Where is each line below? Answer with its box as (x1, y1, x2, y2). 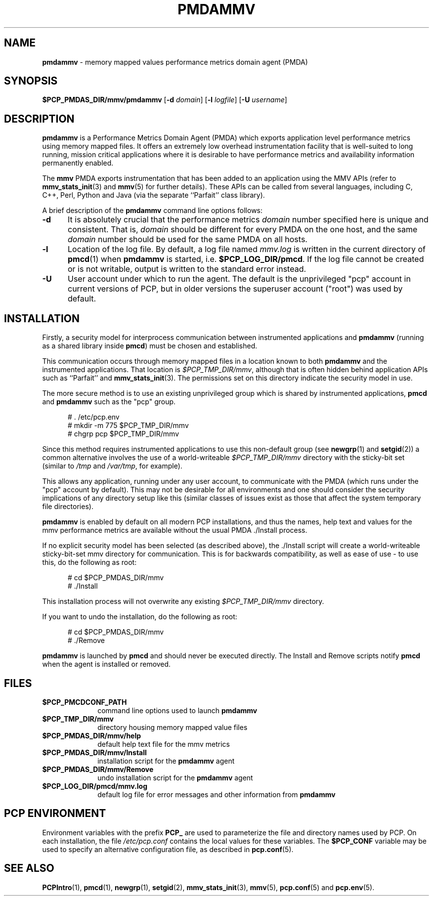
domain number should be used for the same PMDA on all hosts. (67, 234, 307, 245)
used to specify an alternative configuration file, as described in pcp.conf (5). (42, 845, 294, 854)
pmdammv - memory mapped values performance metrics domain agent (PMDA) (42, 57, 308, 66)
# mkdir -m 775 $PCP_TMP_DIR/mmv (68, 421, 189, 430)
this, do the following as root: (42, 558, 137, 567)
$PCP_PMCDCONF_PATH (42, 697, 127, 706)
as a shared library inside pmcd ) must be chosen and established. (42, 342, 258, 350)
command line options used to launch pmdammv (97, 706, 258, 715)
